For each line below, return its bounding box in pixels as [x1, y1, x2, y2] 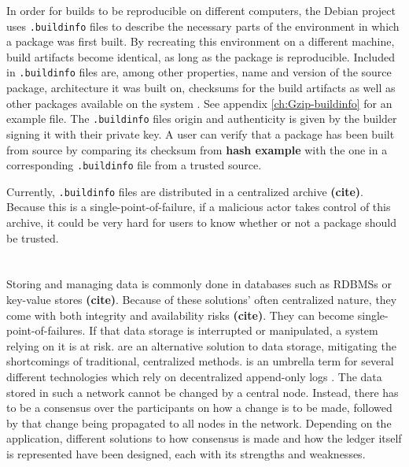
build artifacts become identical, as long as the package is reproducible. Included [6, 48, 395, 65]
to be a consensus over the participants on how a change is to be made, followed [6, 399, 392, 416]
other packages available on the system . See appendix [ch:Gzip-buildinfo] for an [6, 95, 392, 111]
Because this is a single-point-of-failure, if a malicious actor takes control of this [6, 198, 391, 215]
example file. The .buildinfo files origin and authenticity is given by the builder [6, 110, 397, 127]
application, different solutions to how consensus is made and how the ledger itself [6, 430, 402, 447]
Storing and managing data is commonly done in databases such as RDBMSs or [6, 276, 392, 292]
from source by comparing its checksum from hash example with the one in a [6, 141, 388, 158]
